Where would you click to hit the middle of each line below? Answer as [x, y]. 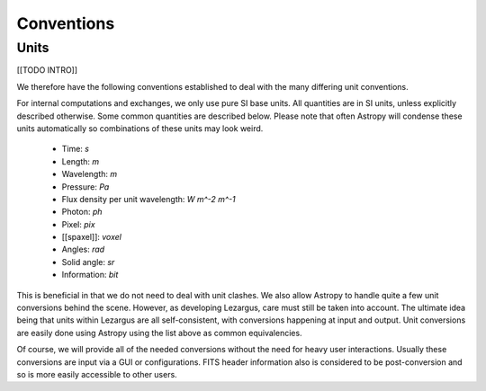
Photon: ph [82, 212]
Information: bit [90, 275]
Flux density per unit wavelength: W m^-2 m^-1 [148, 199]
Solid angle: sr [88, 262]
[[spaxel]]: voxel [91, 237]
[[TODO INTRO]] [47, 70]
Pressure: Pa [85, 187]
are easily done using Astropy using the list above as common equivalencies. [159, 333]
